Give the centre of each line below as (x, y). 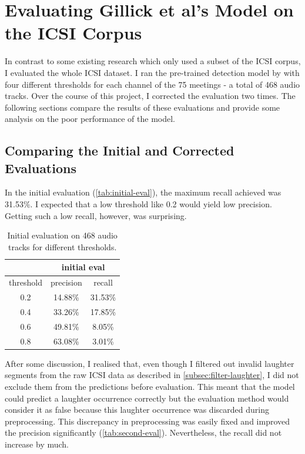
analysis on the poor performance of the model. (90, 119)
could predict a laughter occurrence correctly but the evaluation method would (147, 398)
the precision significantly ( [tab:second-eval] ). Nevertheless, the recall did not (143, 433)
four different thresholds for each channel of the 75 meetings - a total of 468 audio (152, 84)
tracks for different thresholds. (62, 246)
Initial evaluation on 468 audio (62, 235)
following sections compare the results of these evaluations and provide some (143, 107)
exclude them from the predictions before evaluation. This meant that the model (150, 386)
